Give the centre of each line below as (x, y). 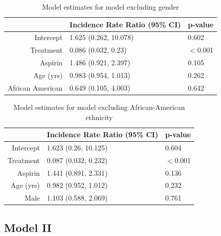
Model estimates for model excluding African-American (99, 107)
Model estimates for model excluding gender (111, 7)
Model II (28, 227)
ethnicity (99, 117)
